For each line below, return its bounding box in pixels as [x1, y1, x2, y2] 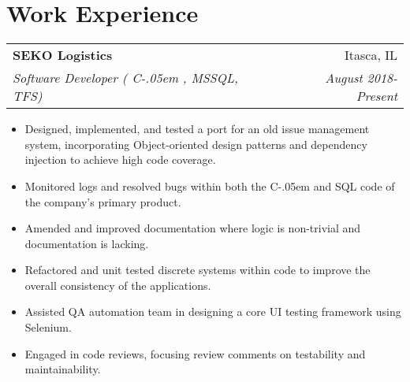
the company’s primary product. [24, 193, 181, 210]
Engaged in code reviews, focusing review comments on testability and [24, 345, 366, 362]
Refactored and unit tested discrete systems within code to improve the [24, 261, 371, 278]
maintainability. [24, 361, 101, 377]
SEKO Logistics [13, 46, 113, 65]
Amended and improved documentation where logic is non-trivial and [24, 220, 361, 236]
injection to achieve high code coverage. [24, 151, 216, 168]
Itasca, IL [345, 46, 397, 65]
